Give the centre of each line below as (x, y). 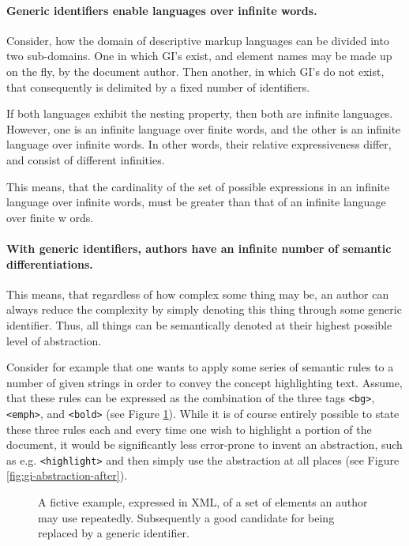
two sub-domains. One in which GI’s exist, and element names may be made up (199, 56)
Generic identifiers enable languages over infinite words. (162, 10)
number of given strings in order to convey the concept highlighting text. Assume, (204, 382)
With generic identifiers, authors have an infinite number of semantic (199, 248)
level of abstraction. (54, 340)
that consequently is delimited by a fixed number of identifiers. (158, 87)
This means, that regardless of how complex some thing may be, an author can (198, 294)
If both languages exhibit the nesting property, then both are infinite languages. (200, 113)
